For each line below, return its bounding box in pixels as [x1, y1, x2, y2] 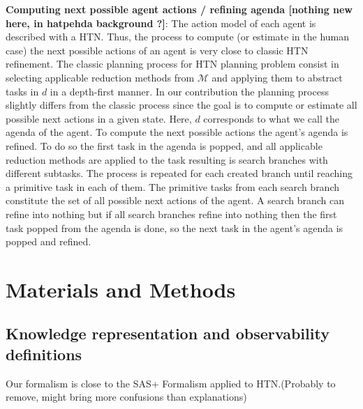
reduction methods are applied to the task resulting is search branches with [6, 152, 328, 167]
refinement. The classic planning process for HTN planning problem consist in [6, 56, 339, 71]
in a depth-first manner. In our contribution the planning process [50, 84, 329, 98]
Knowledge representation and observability [6, 323, 329, 344]
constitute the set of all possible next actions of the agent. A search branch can [6, 193, 345, 208]
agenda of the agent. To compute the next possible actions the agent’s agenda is [6, 125, 348, 139]
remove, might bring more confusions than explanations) [6, 389, 247, 404]
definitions [6, 343, 82, 364]
